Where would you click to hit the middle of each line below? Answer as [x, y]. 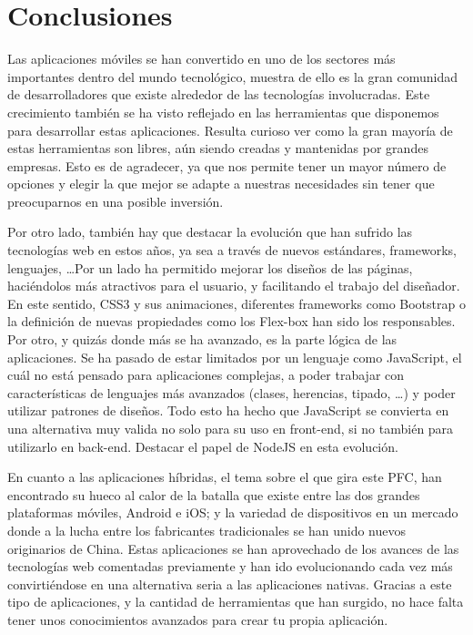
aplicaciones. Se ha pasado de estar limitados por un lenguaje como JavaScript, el [235, 357]
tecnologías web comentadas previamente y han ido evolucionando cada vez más [230, 566]
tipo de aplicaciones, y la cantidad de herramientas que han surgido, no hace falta [236, 602]
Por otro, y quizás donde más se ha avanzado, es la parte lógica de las [202, 339]
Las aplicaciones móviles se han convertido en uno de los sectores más [201, 59]
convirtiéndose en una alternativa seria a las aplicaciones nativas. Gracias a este [230, 584]
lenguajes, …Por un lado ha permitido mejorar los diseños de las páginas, [210, 267]
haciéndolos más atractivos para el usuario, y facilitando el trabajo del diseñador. [234, 286]
